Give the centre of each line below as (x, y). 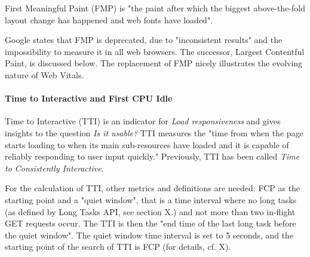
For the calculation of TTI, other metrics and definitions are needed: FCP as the (153, 188)
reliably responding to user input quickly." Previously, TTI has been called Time (152, 156)
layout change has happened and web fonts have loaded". (109, 19)
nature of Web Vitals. (44, 74)
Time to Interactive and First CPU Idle (89, 98)
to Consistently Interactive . (54, 168)
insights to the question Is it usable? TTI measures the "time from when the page (154, 132)
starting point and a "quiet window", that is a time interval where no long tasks (151, 199)
